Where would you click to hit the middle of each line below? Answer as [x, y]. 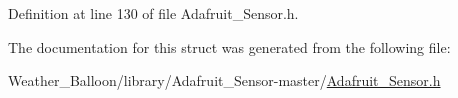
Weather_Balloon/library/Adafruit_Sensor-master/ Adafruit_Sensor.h [224, 80]
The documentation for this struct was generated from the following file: [229, 46]
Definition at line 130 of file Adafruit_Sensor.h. [153, 13]
